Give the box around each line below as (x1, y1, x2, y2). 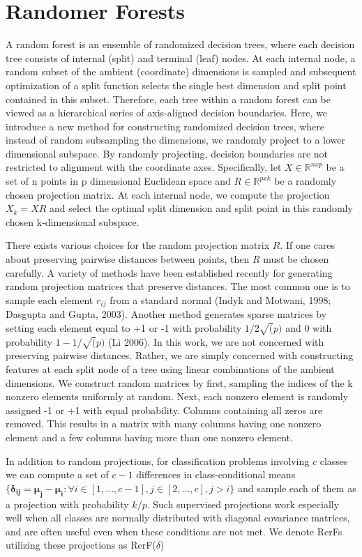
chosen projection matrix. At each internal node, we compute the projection (6, 187, 330, 201)
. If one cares (280, 238, 335, 252)
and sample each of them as (238, 480, 356, 495)
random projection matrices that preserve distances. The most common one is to (6, 279, 350, 293)
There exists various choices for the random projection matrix (6, 238, 270, 252)
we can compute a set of (6, 467, 109, 482)
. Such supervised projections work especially (146, 496, 340, 511)
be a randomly (274, 174, 337, 188)
